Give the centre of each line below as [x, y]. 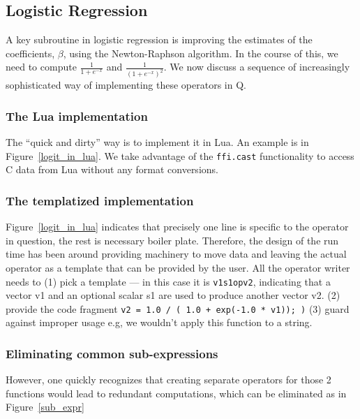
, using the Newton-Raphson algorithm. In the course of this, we [201, 53]
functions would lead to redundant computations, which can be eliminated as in [176, 393]
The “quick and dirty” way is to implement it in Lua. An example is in [157, 142]
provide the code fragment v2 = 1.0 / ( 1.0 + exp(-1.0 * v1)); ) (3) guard [178, 308]
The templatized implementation [100, 200]
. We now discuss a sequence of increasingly [257, 67]
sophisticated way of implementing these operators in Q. [126, 85]
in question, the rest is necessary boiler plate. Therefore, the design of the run [172, 240]
